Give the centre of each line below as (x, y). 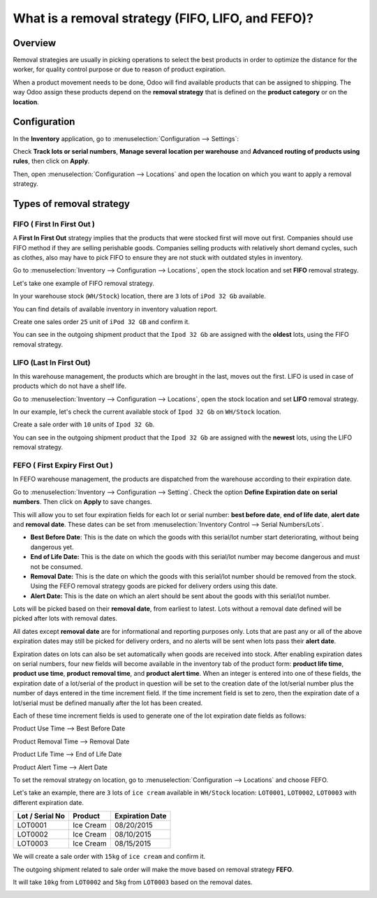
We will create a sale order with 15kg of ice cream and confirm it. (109, 857)
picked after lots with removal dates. (65, 618)
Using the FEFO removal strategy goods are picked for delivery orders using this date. (154, 586)
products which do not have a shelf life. (70, 386)
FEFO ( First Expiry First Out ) (63, 465)
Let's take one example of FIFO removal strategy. (84, 283)
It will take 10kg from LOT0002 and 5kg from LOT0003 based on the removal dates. (133, 882)
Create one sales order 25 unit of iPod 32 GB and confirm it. (101, 321)
